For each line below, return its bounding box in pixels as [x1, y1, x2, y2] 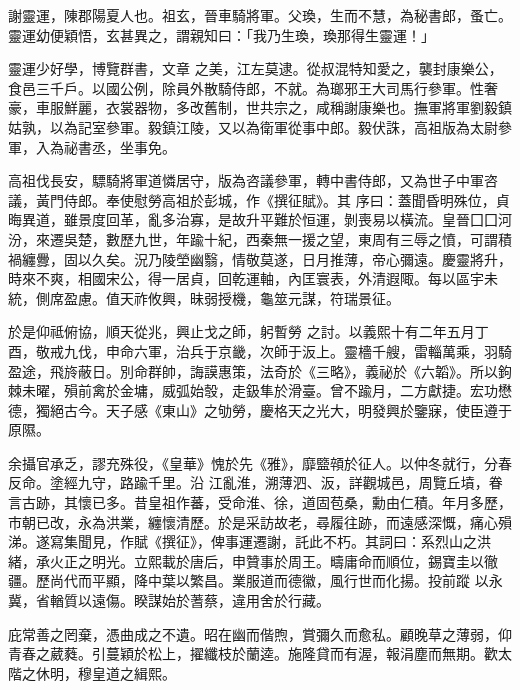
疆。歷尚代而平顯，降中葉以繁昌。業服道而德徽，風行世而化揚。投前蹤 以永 [8, 570, 503, 591]
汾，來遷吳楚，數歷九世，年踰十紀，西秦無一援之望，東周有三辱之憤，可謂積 [8, 228, 512, 249]
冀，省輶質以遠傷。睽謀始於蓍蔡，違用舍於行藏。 [8, 590, 330, 611]
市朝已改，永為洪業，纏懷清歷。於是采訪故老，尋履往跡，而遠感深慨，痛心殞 [8, 511, 512, 532]
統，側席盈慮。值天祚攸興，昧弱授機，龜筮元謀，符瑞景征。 [8, 287, 400, 308]
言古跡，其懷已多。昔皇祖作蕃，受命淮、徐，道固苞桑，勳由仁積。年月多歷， [8, 492, 512, 513]
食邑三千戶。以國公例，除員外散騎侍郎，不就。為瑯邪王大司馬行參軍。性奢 [8, 77, 498, 98]
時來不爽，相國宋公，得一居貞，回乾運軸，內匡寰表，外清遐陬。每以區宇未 [8, 268, 498, 289]
